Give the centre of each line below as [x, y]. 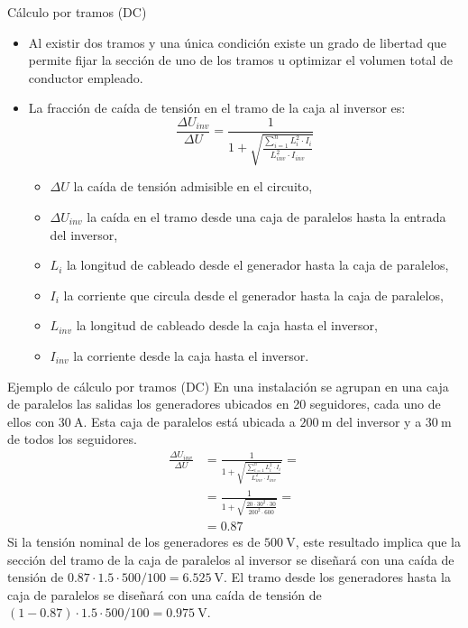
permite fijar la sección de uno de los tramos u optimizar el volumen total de [240, 60]
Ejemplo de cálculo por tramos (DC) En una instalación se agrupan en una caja [228, 386]
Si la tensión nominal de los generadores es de [134, 541]
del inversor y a [379, 421]
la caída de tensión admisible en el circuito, [193, 186]
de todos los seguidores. [72, 439]
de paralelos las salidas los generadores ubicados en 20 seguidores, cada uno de [224, 404]
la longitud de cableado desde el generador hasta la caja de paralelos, [257, 265]
